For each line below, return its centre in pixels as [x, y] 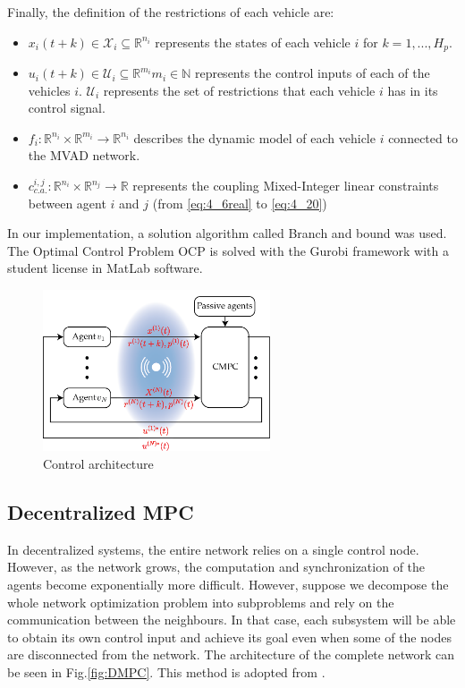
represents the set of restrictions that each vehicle [239, 90]
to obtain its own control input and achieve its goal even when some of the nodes [229, 637]
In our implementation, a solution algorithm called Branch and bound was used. [227, 233]
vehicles [49, 90]
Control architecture [98, 463]
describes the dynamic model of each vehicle [254, 137]
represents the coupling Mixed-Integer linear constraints [286, 186]
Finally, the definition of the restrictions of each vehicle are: [171, 12]
